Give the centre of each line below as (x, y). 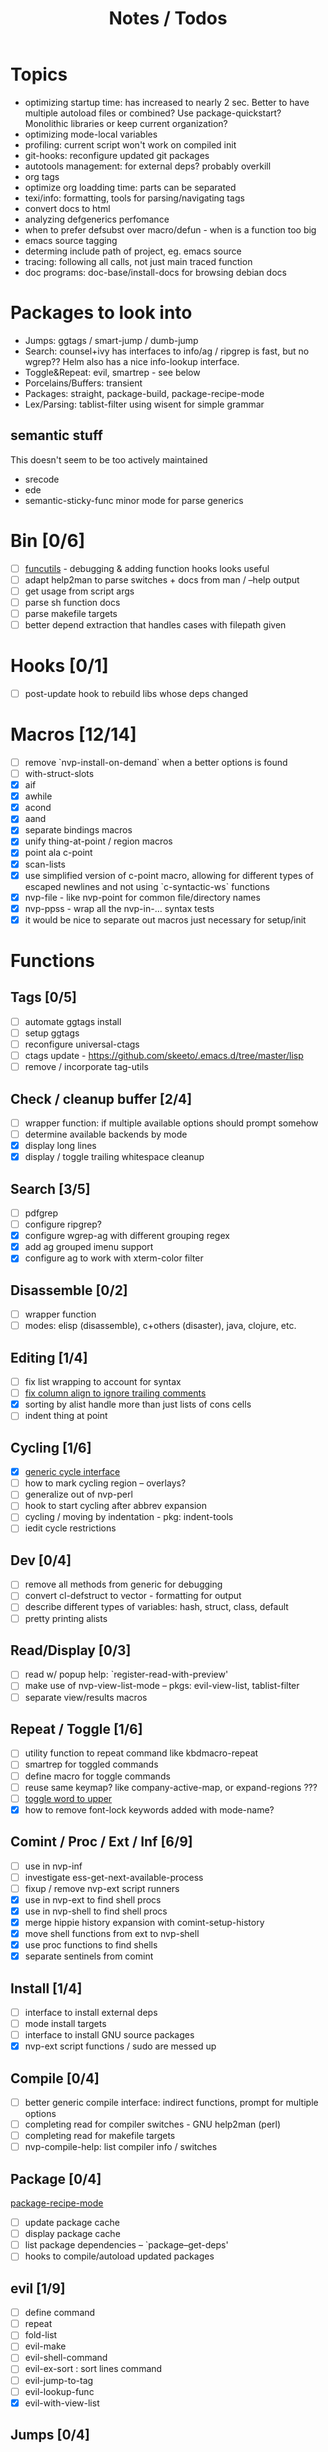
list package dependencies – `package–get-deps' (126, 2245)
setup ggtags (52, 1033)
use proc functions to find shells (91, 1945)
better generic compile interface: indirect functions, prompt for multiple (171, 2102)
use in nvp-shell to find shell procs (96, 1911)
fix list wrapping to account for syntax (103, 1382)
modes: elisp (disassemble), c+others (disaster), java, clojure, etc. (160, 1326)
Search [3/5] (50, 1188)
